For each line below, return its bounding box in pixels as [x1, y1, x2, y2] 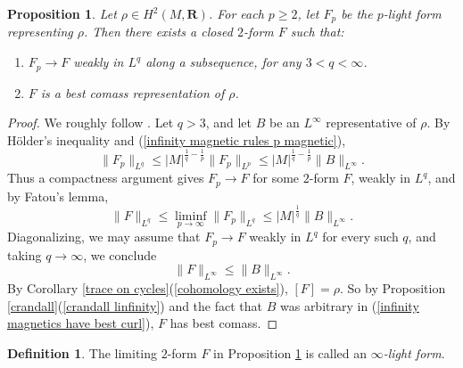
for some [252, 168, 300, 187]
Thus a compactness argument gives [7, 168, 204, 187]
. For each [208, 4, 264, 22]
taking [7, 245, 42, 264]
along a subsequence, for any [145, 53, 302, 71]
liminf [175, 209, 207, 223]
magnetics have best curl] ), [7, 314, 154, 332]
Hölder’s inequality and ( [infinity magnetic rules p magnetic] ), [7, 130, 346, 149]
